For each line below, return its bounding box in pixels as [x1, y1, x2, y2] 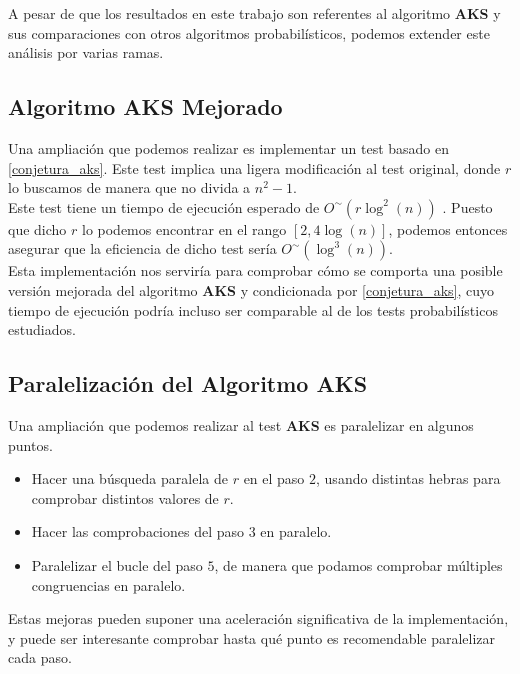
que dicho [8, 218, 67, 239]
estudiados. [8, 319, 76, 340]
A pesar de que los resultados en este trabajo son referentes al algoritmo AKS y [8, 3, 501, 23]
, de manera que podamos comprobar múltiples [214, 554, 503, 575]
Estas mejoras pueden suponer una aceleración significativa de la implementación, [8, 608, 509, 629]
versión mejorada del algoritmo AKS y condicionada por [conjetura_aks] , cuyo [8, 279, 495, 300]
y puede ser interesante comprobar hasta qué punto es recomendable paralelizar [8, 627, 496, 648]
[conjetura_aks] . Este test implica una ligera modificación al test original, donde [8, 157, 501, 178]
